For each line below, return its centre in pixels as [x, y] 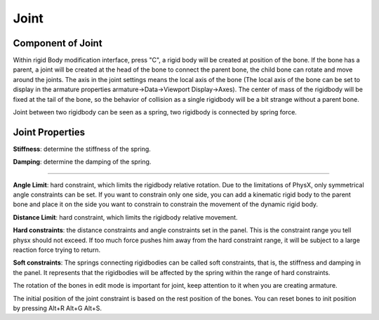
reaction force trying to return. [57, 250]
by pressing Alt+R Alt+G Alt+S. [57, 308]
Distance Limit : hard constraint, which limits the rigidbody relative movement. [125, 217]
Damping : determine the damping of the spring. [82, 162]
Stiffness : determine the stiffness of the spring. [82, 149]
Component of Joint [58, 43]
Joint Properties [49, 132]
